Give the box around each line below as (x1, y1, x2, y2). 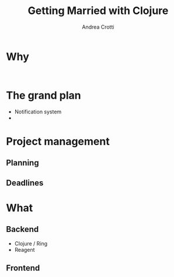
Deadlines (6, 178, 44, 188)
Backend (6, 224, 39, 234)
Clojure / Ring (14, 240, 48, 247)
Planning (6, 158, 39, 168)
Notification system (14, 108, 62, 115)
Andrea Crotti (82, 23, 114, 30)
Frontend (6, 263, 40, 273)
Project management (6, 134, 110, 148)
